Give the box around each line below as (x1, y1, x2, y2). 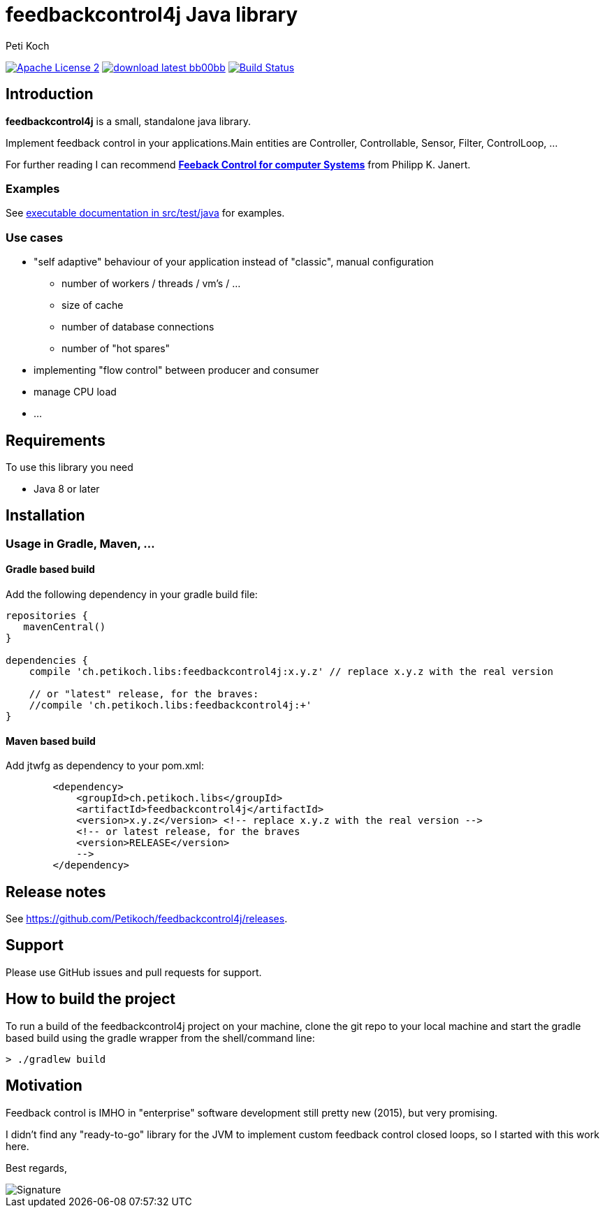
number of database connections (61, 321, 214, 333)
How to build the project (6, 990, 176, 1008)
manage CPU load (34, 386, 117, 398)
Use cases (6, 230, 64, 245)
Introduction (6, 85, 94, 103)
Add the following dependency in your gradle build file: (6, 588, 258, 600)
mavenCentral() (23, 621, 106, 632)
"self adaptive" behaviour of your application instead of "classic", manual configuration (34, 256, 434, 268)
